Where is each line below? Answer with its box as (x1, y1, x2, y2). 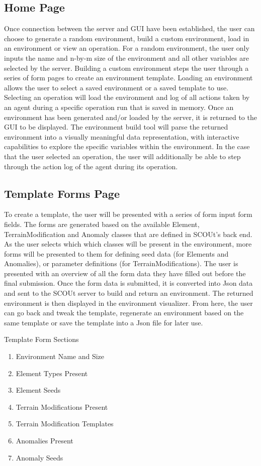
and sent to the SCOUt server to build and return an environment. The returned (4, 288, 253, 298)
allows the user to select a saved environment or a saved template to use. (4, 82, 229, 92)
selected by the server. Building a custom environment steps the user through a (4, 62, 249, 73)
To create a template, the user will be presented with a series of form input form (4, 209, 252, 219)
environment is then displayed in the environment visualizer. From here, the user (4, 297, 253, 308)
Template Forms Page (4, 185, 120, 201)
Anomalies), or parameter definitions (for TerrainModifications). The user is (4, 258, 238, 269)
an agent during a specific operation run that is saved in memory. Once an (4, 101, 234, 112)
